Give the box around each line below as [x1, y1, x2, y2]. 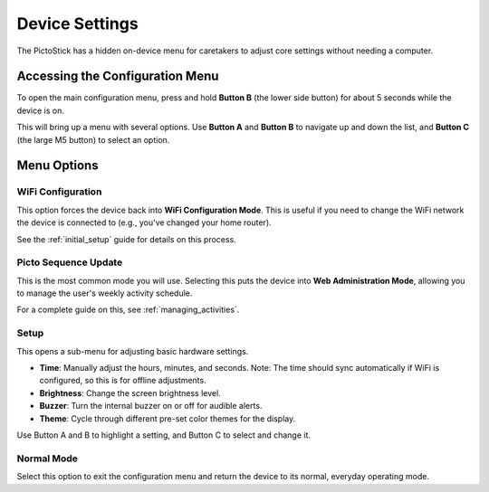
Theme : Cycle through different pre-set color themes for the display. [39, 412, 296, 424]
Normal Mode [16, 452, 79, 465]
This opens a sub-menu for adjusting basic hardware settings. [16, 345, 249, 356]
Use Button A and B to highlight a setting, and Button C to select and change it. [16, 430, 312, 440]
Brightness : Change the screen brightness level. [39, 387, 221, 398]
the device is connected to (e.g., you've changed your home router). [16, 217, 272, 228]
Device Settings [16, 14, 139, 33]
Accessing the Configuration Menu [16, 69, 219, 84]
